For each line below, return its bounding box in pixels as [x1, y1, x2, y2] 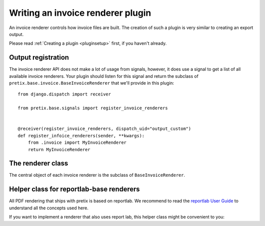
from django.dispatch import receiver [18, 92, 111, 97]
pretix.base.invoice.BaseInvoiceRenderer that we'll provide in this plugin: [9, 80, 174, 86]
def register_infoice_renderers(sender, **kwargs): [18, 133, 145, 138]
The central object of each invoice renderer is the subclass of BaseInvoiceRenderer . [9, 172, 185, 178]
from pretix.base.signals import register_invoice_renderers [18, 105, 168, 111]
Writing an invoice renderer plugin [9, 7, 152, 18]
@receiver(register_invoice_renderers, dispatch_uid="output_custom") [18, 126, 191, 131]
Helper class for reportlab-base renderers [9, 185, 140, 194]
